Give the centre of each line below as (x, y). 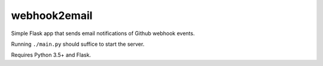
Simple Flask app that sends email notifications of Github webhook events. (103, 33)
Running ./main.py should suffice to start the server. (78, 44)
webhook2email (52, 15)
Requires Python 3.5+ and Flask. (51, 55)
